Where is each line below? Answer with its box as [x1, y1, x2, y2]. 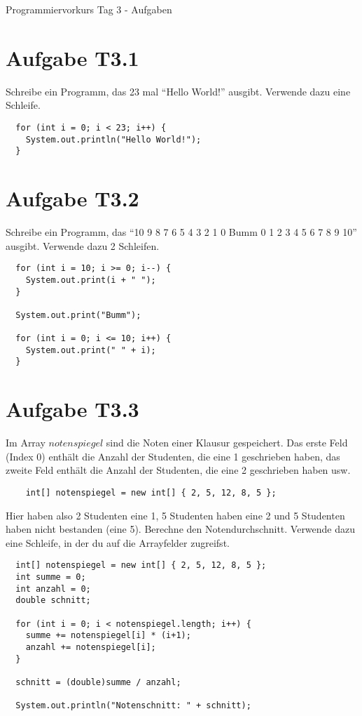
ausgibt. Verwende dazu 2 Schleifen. [6, 238, 160, 253]
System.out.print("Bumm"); [15, 310, 141, 320]
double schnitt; [15, 595, 91, 606]
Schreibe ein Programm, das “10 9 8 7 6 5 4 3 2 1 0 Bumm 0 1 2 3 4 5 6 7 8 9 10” [6, 225, 357, 239]
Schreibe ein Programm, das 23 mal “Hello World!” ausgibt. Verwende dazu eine [6, 84, 351, 98]
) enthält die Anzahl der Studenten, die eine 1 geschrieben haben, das [41, 449, 340, 463]
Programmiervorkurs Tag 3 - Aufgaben [6, 2, 172, 16]
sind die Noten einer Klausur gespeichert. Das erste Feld [106, 435, 348, 450]
